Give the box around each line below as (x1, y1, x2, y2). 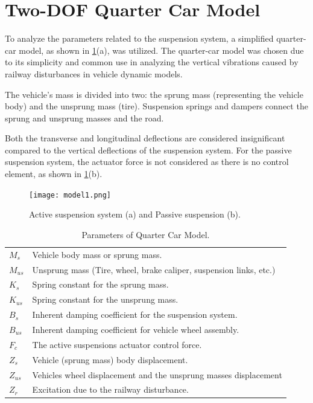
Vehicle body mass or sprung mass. (32, 248, 162, 260)
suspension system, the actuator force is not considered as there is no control (5, 155, 289, 168)
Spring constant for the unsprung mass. (32, 293, 179, 306)
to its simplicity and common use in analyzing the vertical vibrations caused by (5, 56, 299, 68)
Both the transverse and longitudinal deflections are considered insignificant (5, 132, 285, 144)
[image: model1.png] (29, 190, 112, 199)
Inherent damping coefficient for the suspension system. (32, 308, 238, 321)
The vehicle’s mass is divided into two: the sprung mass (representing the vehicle (5, 88, 303, 100)
